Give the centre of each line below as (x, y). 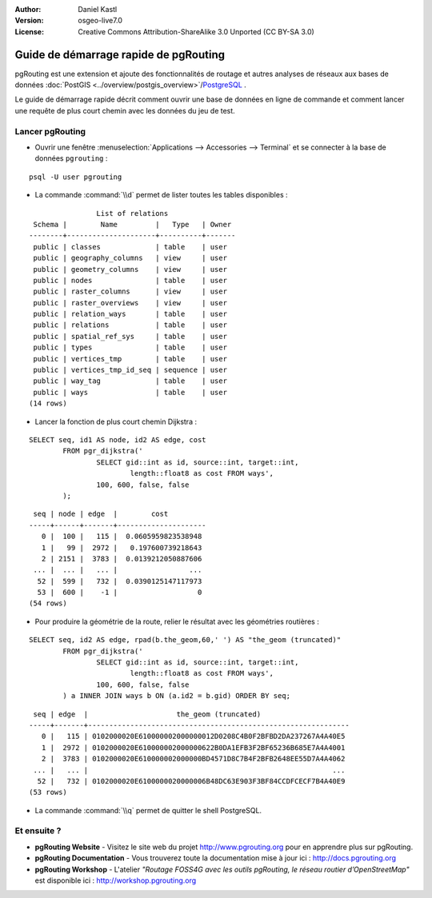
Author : (28, 9)
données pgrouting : (71, 158)
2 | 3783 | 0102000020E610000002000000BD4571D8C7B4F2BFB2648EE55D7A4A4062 (193, 759)
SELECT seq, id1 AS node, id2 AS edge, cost (118, 439)
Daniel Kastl (98, 9)
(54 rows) (48, 603)
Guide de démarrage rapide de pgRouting (120, 55)
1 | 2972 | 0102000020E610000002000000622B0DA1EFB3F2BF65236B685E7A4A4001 (193, 747)
